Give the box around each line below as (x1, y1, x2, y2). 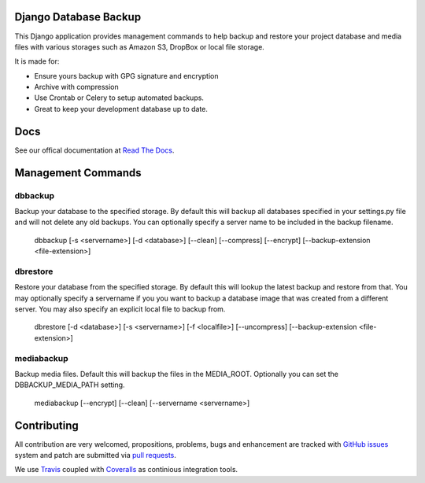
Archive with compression (34, 83, 119, 92)
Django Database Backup (14, 10, 142, 24)
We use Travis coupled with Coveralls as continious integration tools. (14, 465, 238, 474)
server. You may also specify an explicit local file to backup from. (14, 304, 226, 314)
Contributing (14, 418, 79, 432)
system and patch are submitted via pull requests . (14, 451, 177, 460)
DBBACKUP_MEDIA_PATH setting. (14, 380, 125, 389)
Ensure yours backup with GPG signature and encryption (34, 71, 219, 80)
